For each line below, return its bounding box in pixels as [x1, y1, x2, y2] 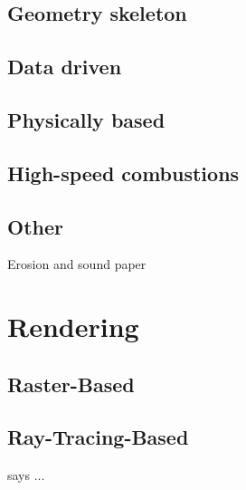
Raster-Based [7, 370, 135, 398]
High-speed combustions [7, 159, 240, 187]
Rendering [7, 308, 139, 345]
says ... [7, 466, 45, 485]
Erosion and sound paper [7, 255, 147, 274]
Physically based [7, 105, 166, 133]
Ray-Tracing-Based [7, 423, 189, 451]
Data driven [7, 53, 122, 81]
